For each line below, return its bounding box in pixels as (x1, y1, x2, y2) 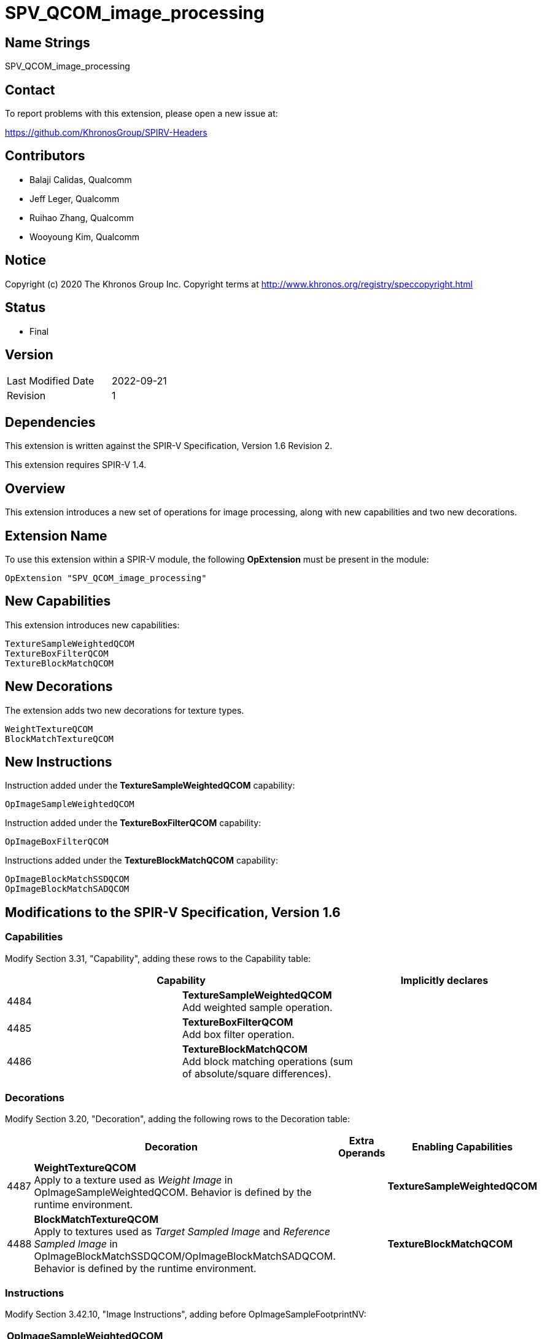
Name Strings (5, 34, 90, 50)
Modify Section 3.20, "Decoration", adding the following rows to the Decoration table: (5, 1114, 350, 1125)
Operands (338, 1147, 385, 1160)
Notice (5, 252, 47, 268)
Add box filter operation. (182, 1028, 295, 1040)
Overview (5, 480, 66, 496)
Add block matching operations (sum (182, 1055, 353, 1068)
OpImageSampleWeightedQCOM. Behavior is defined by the (34, 1186, 312, 1199)
